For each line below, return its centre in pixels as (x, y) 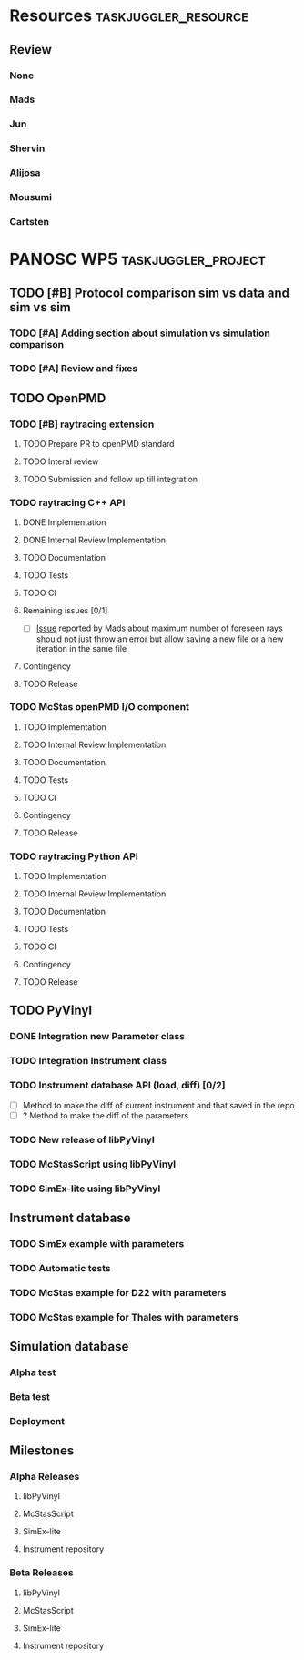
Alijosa (25, 173)
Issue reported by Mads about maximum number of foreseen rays (160, 628)
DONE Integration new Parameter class (97, 1037)
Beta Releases (42, 1573)
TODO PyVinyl (51, 1011)
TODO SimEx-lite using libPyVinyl (85, 1189)
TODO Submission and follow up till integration (110, 480)
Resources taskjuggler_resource (129, 16)
